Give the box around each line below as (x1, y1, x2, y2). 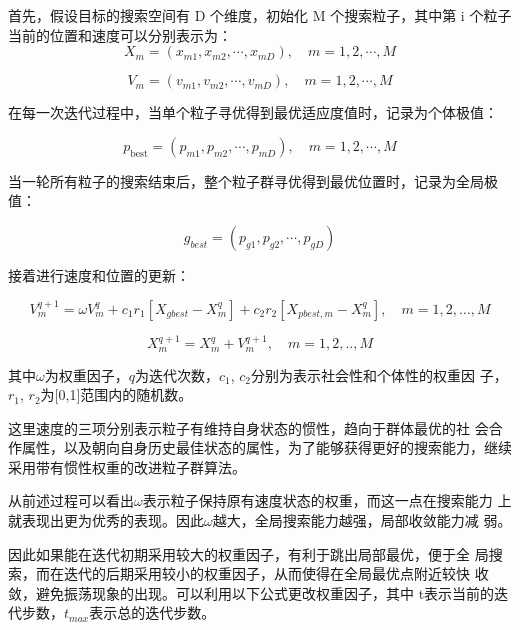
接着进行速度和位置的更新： (8, 264, 190, 285)
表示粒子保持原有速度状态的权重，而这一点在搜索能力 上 (142, 490, 512, 511)
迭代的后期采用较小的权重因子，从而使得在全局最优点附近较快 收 (63, 563, 489, 584)
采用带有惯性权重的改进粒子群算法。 (8, 456, 246, 477)
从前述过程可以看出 (8, 490, 134, 511)
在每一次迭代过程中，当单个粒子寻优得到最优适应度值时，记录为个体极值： (8, 102, 498, 123)
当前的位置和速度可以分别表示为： (8, 24, 232, 45)
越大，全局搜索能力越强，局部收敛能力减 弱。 (212, 510, 512, 531)
